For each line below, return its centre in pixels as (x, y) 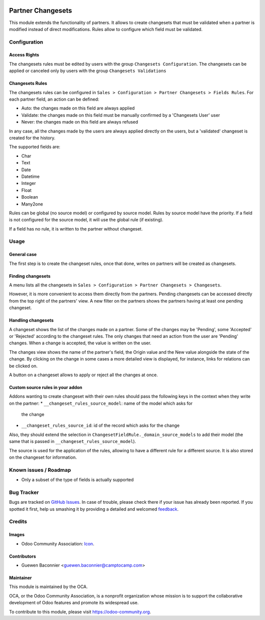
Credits (18, 521)
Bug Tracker (24, 492)
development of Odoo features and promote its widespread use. (74, 603)
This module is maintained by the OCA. (48, 587)
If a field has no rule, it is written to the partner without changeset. (76, 229)
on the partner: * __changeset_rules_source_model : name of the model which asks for (101, 403)
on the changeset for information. (43, 457)
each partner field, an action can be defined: (54, 99)
